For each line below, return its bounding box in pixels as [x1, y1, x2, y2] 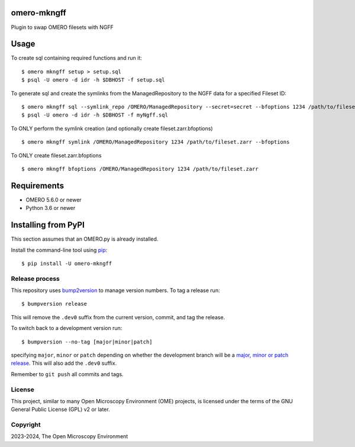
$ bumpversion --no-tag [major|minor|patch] [21, 338, 153, 345]
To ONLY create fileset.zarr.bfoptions [11, 151, 102, 159]
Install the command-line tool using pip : [11, 246, 108, 254]
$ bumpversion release [21, 300, 88, 307]
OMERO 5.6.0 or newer [25, 196, 82, 203]
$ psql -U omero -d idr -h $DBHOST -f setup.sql [21, 77, 165, 83]
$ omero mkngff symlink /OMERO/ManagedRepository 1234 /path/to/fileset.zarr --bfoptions [21, 139, 290, 145]
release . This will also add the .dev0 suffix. [11, 359, 117, 367]
